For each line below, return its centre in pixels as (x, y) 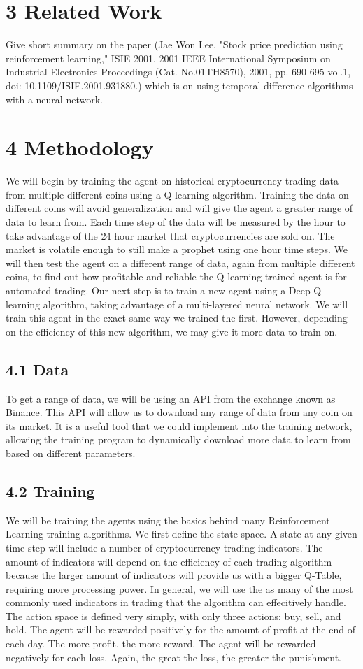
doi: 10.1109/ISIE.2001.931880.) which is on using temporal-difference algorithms (179, 85)
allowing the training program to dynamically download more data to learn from (178, 439)
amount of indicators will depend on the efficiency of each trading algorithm (169, 561)
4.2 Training (50, 490)
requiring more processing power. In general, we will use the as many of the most (179, 588)
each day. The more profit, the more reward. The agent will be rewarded (161, 643)
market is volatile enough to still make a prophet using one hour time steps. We (177, 249)
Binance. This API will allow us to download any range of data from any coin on (179, 412)
